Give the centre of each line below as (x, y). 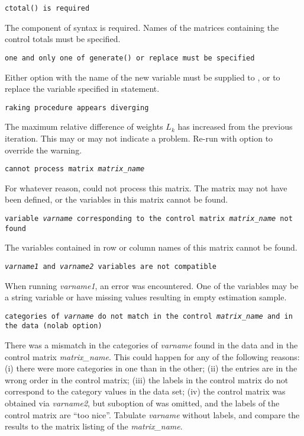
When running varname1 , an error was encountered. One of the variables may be (152, 285)
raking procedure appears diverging (77, 108)
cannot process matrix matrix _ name (75, 169)
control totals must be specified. (63, 39)
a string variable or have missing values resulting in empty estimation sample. (146, 297)
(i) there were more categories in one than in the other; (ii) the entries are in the (151, 368)
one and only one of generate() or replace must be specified (130, 58)
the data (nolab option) (54, 326)
